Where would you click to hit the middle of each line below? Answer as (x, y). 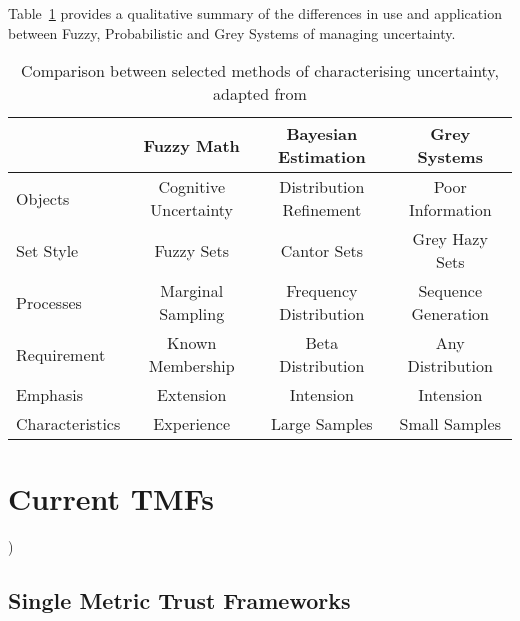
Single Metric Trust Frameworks (179, 600)
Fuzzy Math (191, 145)
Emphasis (50, 395)
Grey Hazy (450, 239)
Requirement (61, 354)
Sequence (450, 291)
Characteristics (68, 424)
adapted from (260, 94)
